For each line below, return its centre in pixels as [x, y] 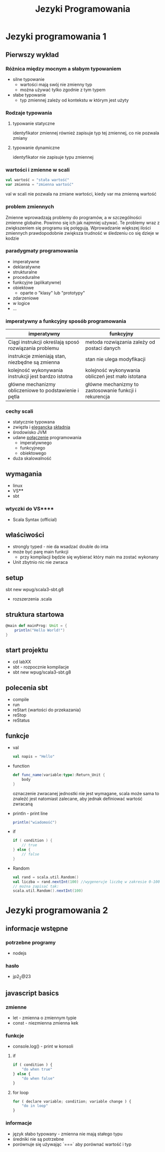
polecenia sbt [27, 688]
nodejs [19, 953]
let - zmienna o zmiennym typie [45, 1018]
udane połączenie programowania [47, 438]
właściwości [25, 535]
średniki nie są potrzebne [38, 1139]
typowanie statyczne [34, 124]
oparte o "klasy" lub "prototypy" [52, 293]
